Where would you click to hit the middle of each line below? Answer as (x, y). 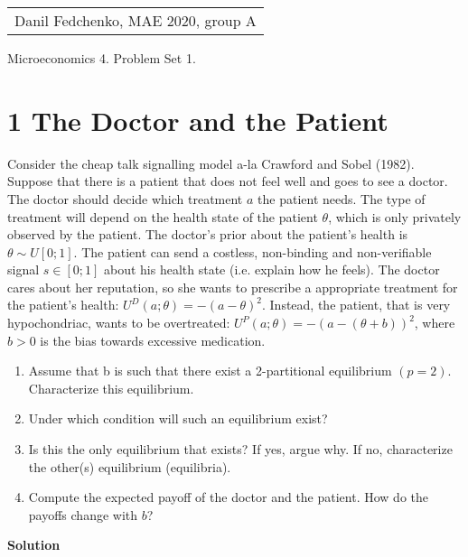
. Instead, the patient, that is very (356, 305)
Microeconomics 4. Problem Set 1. (102, 58)
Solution (34, 545)
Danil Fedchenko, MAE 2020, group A (136, 20)
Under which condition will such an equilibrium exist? (178, 418)
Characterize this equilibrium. (111, 388)
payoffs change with (83, 514)
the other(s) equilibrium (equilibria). (130, 466)
